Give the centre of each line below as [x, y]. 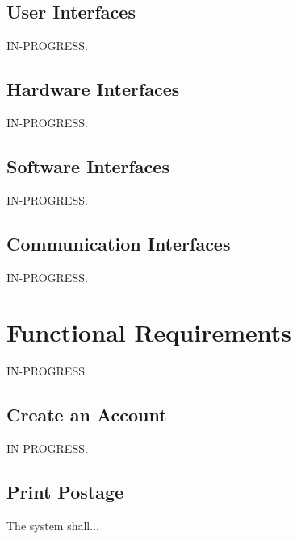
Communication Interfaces [119, 243]
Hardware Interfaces [93, 89]
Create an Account [87, 415]
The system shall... [53, 525]
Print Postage [65, 492]
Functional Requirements [149, 332]
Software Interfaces [88, 166]
